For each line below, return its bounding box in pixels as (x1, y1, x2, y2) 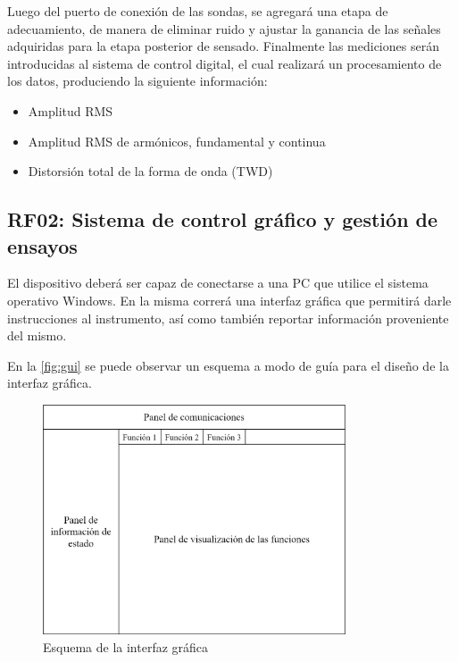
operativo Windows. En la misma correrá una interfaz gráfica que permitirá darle (7, 290, 452, 309)
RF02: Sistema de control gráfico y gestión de (7, 205, 438, 233)
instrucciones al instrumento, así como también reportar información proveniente (7, 308, 449, 327)
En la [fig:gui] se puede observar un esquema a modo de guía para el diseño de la (7, 356, 449, 374)
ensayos (7, 231, 78, 259)
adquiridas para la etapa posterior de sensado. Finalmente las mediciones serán (7, 37, 439, 55)
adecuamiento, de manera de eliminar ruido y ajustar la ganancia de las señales (7, 19, 441, 38)
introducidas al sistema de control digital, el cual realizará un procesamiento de (7, 54, 442, 72)
